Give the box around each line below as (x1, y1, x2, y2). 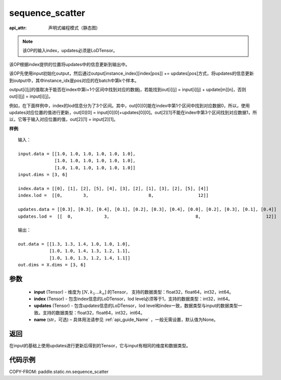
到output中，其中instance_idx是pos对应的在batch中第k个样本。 (9, 77, 139, 83)
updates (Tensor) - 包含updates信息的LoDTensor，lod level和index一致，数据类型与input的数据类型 (34, 303, 238, 309)
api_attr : (9, 25, 27, 31)
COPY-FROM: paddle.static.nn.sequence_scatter (9, 369, 109, 375)
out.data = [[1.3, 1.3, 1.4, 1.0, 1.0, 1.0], (18, 241, 131, 247)
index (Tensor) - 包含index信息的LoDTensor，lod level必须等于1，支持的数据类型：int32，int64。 (34, 296, 233, 302)
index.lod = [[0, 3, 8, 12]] (18, 192, 209, 198)
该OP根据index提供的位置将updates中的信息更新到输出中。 (9, 61, 130, 67)
